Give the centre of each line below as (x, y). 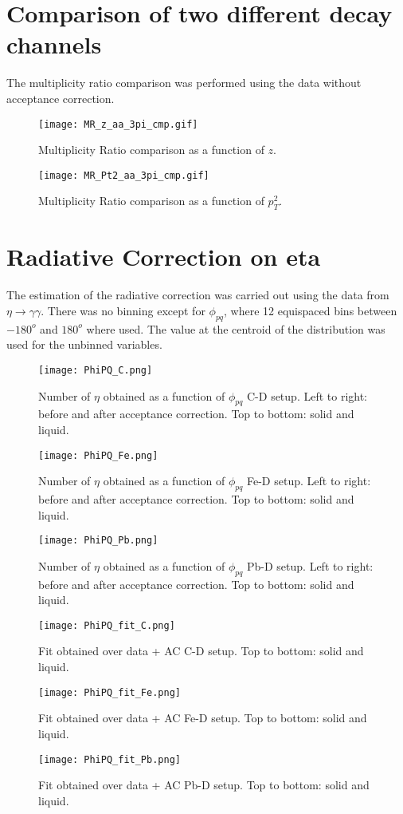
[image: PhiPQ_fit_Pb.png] (110, 759)
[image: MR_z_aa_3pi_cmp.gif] (118, 124)
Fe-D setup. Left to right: (309, 481)
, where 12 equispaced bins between (311, 310)
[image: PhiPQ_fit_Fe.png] (110, 692)
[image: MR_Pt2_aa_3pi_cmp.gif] (124, 175)
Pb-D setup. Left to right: (310, 565)
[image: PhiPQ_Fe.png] (98, 455)
